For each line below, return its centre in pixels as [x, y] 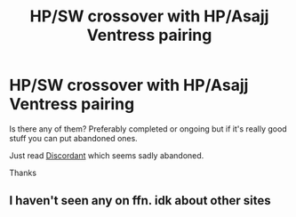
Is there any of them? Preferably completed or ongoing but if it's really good [148, 129]
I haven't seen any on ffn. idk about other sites [140, 201]
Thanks [23, 173]
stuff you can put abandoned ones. [73, 138]
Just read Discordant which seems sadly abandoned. [107, 155]
